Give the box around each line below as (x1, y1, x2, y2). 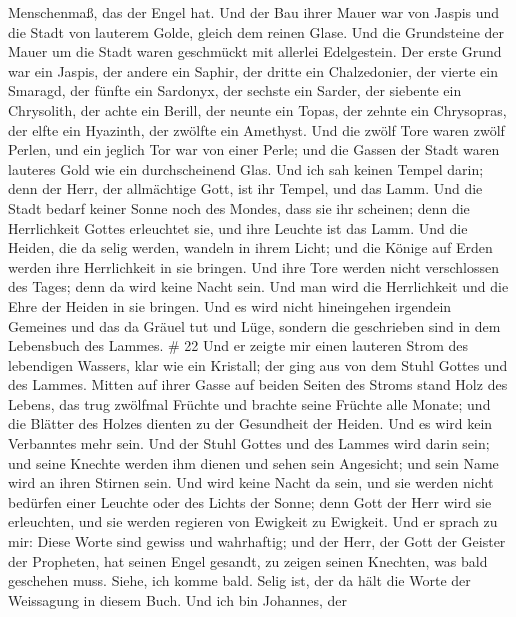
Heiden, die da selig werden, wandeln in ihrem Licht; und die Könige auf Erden (8, 237, 493, 258)
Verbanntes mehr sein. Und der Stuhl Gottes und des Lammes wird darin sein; (8, 433, 490, 454)
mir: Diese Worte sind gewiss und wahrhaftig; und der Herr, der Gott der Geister (8, 531, 506, 552)
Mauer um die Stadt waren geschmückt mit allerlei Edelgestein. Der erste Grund (8, 41, 502, 62)
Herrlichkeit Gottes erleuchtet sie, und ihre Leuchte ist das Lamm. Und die (8, 217, 468, 238)
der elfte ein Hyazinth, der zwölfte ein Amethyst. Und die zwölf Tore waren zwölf (8, 119, 505, 140)
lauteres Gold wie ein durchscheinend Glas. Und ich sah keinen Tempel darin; (8, 158, 484, 179)
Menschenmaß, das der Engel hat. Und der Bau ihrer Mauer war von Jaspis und (8, 2, 500, 22)
